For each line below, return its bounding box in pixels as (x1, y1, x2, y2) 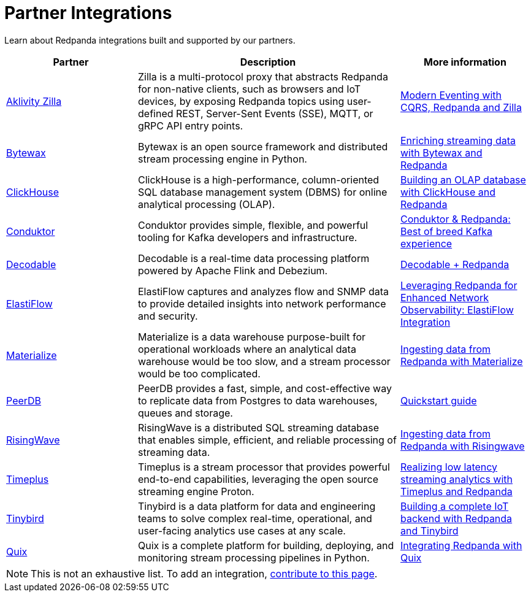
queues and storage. (138, 406, 233, 419)
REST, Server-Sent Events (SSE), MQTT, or (176, 107, 373, 120)
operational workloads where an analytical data (138, 342, 356, 355)
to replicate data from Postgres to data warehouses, (138, 394, 378, 407)
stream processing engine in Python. (138, 152, 307, 165)
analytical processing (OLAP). (138, 198, 275, 210)
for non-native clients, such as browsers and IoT (138, 82, 361, 95)
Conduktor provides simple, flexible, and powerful (138, 218, 369, 231)
